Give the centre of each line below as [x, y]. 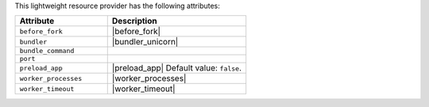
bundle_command [47, 51]
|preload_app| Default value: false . [177, 68]
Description [135, 21]
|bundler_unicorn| [145, 42]
